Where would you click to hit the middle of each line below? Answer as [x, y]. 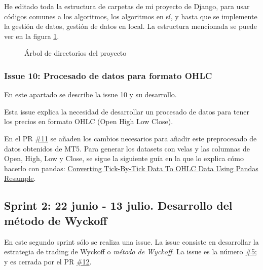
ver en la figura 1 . [32, 36]
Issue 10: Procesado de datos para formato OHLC [108, 75]
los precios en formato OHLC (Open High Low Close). [89, 121]
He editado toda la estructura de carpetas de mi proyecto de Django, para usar [127, 6]
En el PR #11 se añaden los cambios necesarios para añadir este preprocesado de [130, 138]
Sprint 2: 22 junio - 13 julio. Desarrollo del [118, 205]
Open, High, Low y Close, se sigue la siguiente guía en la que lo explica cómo [124, 158]
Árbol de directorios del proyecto [76, 53]
